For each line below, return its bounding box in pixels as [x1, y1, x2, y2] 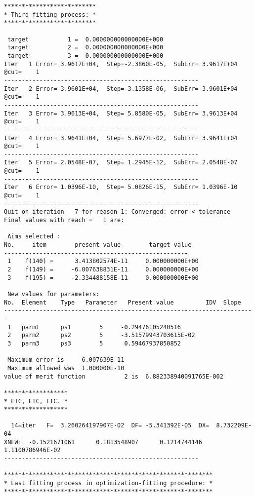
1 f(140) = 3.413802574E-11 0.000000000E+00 [7, 258, 199, 265]
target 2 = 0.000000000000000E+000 [7, 44, 164, 51]
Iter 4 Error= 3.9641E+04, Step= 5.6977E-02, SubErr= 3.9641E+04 [4, 134, 238, 142]
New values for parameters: [7, 290, 100, 298]
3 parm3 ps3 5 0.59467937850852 [7, 340, 181, 347]
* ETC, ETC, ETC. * [4, 397, 68, 405]
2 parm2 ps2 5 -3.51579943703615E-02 [7, 332, 195, 339]
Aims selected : [7, 233, 61, 240]
